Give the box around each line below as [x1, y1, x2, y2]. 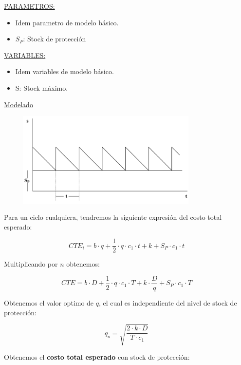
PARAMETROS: [4, 1, 55, 11]
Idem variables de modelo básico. [15, 66, 114, 77]
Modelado [4, 99, 33, 109]
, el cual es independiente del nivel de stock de [98, 298, 237, 308]
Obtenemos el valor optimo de [4, 298, 94, 308]
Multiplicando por [4, 259, 58, 269]
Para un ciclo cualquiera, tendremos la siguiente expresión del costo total [4, 212, 222, 222]
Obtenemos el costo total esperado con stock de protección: [4, 351, 190, 362]
